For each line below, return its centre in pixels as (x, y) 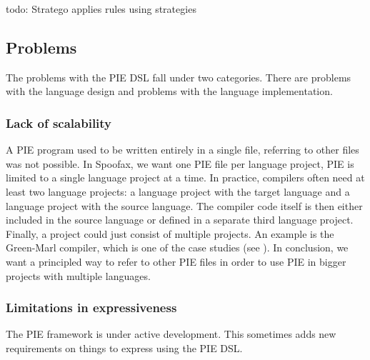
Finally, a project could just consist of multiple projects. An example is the (170, 233)
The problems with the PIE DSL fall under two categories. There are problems (179, 77)
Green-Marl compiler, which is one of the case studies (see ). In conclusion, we (177, 247)
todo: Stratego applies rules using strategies (101, 9)
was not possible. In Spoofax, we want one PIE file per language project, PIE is (180, 163)
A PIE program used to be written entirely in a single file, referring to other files (182, 150)
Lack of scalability (59, 122)
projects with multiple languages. (78, 275)
